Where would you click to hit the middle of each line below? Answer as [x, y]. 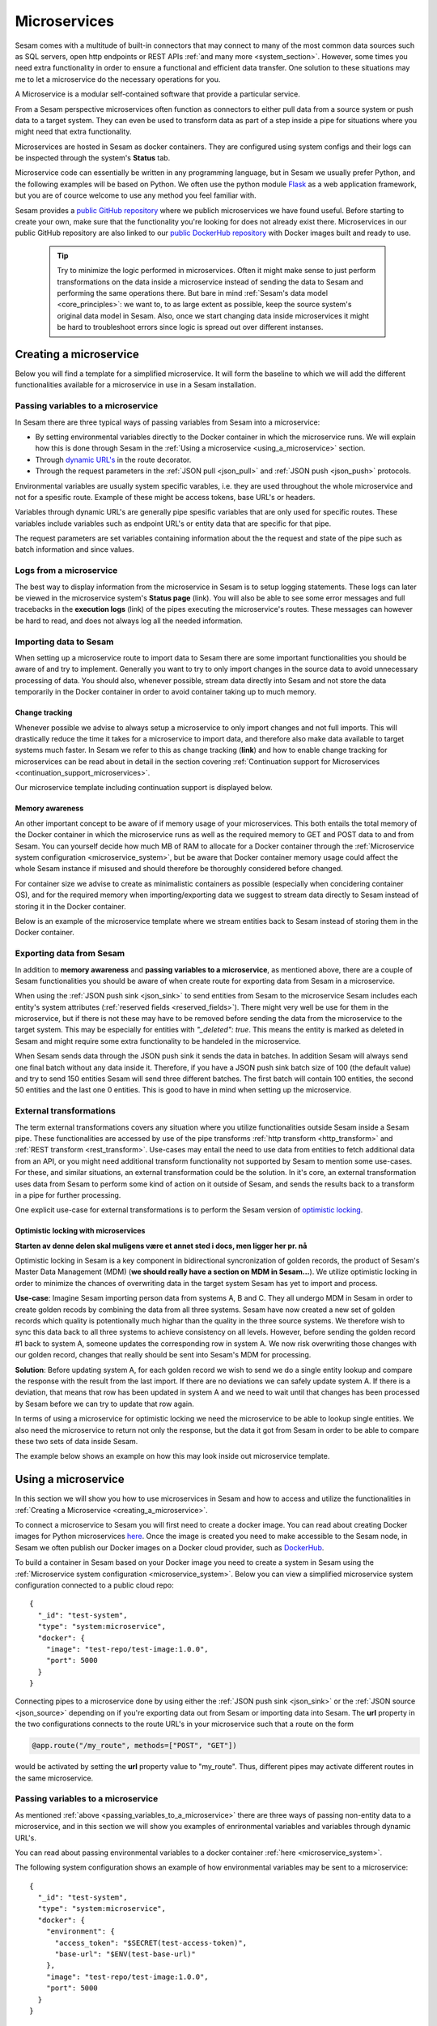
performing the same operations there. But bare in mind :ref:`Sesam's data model [192, 293]
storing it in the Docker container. [70, 906]
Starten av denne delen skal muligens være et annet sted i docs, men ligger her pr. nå [161, 1246]
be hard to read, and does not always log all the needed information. [129, 621]
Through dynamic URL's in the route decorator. [113, 459]
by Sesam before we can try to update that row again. [104, 1404]
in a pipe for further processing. [68, 1195]
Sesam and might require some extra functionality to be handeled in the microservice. [158, 1041]
